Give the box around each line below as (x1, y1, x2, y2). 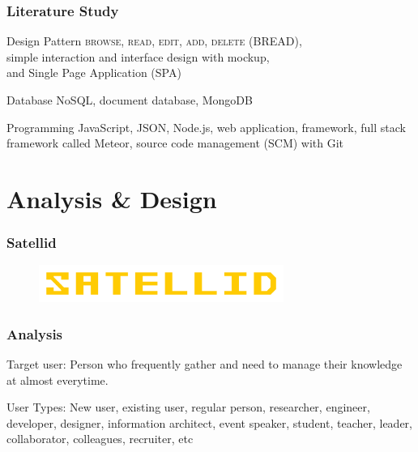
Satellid (6, 232, 57, 253)
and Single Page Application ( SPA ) (6, 64, 181, 81)
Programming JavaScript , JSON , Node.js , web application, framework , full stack (6, 118, 406, 135)
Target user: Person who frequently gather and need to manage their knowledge (6, 355, 403, 372)
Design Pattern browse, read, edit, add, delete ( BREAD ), (6, 32, 302, 49)
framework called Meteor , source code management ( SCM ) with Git (6, 134, 344, 151)
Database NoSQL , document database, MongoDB (6, 92, 253, 108)
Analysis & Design (6, 181, 217, 215)
